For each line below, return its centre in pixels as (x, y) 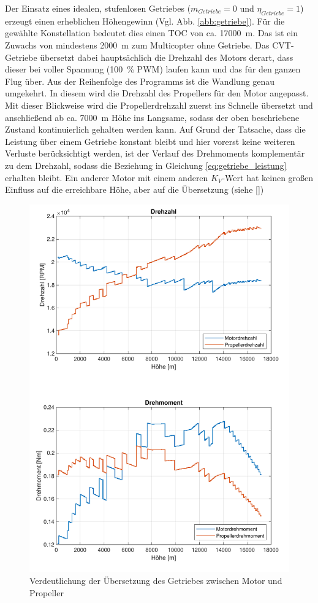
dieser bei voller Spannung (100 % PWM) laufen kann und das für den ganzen (153, 69)
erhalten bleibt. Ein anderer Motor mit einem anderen (107, 177)
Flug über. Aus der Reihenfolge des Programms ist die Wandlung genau (140, 81)
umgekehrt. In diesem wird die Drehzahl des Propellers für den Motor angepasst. (157, 93)
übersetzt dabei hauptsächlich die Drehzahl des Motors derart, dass (167, 57)
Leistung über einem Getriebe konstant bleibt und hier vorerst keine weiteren (150, 141)
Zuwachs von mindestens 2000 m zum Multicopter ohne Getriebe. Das (137, 45)
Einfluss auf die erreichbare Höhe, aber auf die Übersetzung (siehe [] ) (134, 189)
